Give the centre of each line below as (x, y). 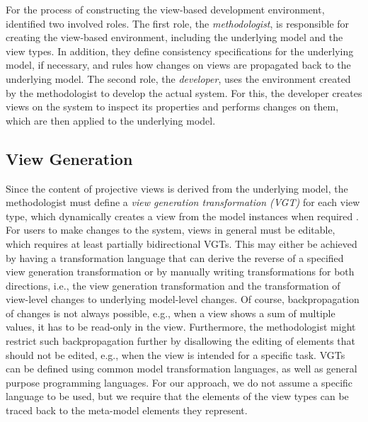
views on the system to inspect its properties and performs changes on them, (172, 107)
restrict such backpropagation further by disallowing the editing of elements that (181, 341)
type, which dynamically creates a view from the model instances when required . (182, 216)
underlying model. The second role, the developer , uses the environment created (178, 78)
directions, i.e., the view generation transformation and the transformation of (173, 285)
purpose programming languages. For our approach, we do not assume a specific (179, 382)
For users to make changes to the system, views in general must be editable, (171, 230)
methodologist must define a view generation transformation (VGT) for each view (183, 202)
